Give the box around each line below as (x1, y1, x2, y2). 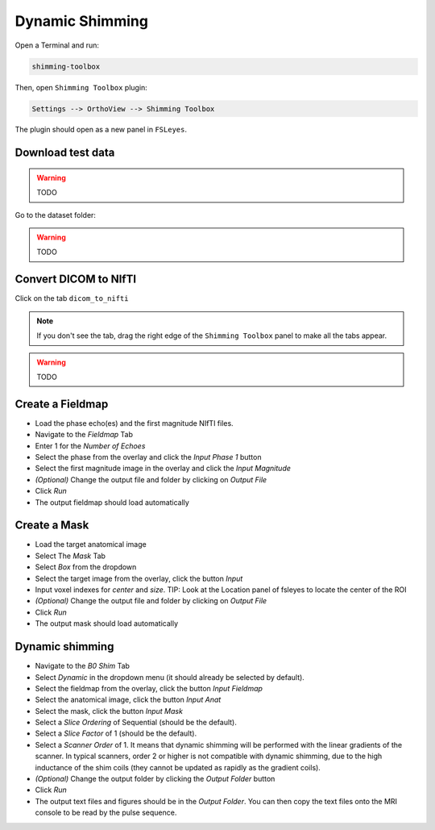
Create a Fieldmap (14, 397, 109, 411)
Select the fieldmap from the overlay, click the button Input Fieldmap (35, 683, 263, 693)
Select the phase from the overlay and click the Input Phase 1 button (35, 453, 262, 461)
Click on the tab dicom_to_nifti (14, 294, 129, 303)
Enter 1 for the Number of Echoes (35, 440, 146, 451)
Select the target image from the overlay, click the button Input (35, 573, 243, 583)
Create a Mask (14, 519, 89, 532)
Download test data (14, 146, 115, 160)
